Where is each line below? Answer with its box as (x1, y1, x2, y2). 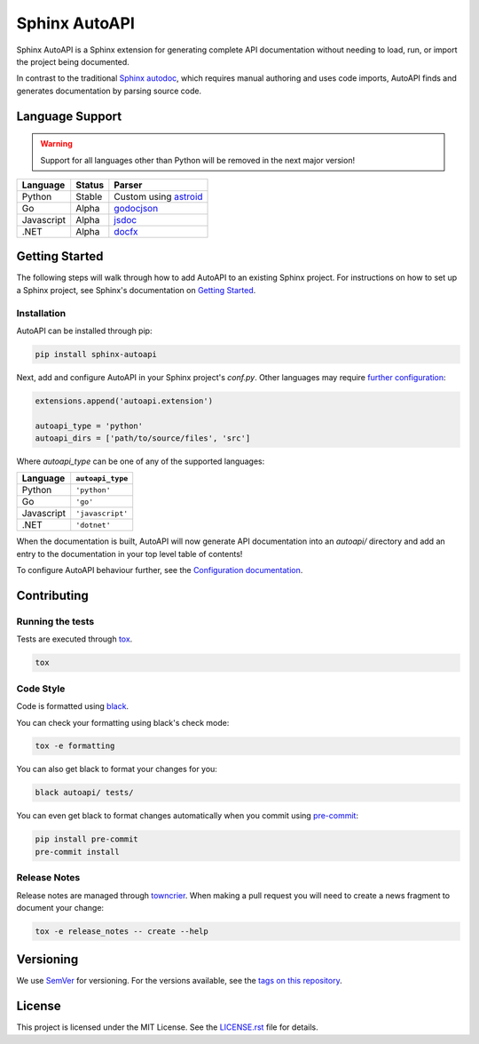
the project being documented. (16, 56, 130, 67)
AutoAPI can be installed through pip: (16, 325, 153, 336)
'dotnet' (75, 520, 111, 530)
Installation (16, 307, 67, 319)
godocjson (114, 202, 159, 214)
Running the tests (16, 616, 95, 628)
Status (75, 179, 105, 191)
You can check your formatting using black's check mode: (16, 717, 230, 728)
